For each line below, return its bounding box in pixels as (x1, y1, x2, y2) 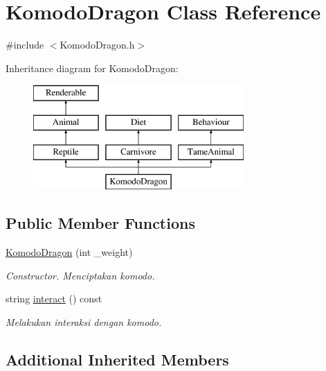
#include (6, 37, 44, 52)
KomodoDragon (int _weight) (6, 245, 133, 259)
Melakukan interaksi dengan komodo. (6, 315, 162, 329)
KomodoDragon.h (60, 37, 135, 52)
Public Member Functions (6, 212, 195, 234)
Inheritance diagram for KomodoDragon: (6, 60, 179, 75)
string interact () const (6, 291, 102, 306)
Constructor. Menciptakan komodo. (6, 268, 155, 282)
